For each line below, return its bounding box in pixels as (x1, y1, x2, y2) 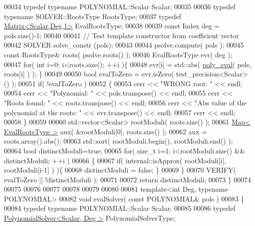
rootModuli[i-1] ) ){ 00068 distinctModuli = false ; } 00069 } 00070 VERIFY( (4, 165, 236, 175)
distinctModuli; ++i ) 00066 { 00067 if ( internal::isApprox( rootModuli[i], (4, 155, 227, 165)
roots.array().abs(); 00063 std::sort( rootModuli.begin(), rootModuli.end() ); (4, 136, 233, 146)
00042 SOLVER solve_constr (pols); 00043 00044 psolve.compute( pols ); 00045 (4, 40, 244, 50)
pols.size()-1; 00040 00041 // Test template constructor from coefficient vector (4, 30, 239, 40)
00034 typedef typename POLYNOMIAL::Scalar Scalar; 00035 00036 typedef (4, 1, 235, 11)
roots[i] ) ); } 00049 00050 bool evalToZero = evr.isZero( (4, 69, 174, 79)
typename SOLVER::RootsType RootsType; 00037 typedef (4, 11, 181, 21)
